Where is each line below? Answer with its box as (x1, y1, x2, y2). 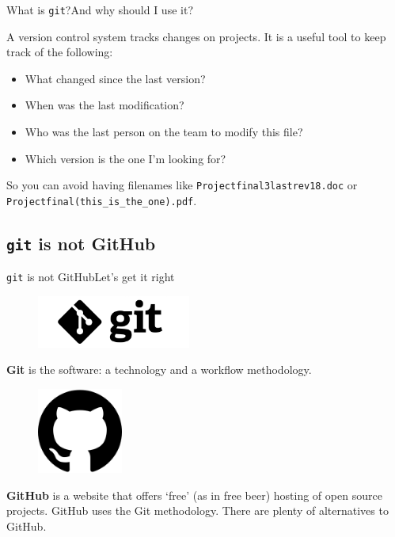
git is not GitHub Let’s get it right (6, 268, 175, 285)
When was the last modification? (25, 97, 184, 113)
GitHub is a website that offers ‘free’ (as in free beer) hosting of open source (6, 486, 382, 503)
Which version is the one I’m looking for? (25, 150, 226, 166)
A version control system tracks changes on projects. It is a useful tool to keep (6, 28, 386, 44)
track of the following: (6, 44, 113, 60)
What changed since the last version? (25, 70, 206, 86)
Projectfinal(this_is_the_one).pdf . (6, 192, 197, 208)
